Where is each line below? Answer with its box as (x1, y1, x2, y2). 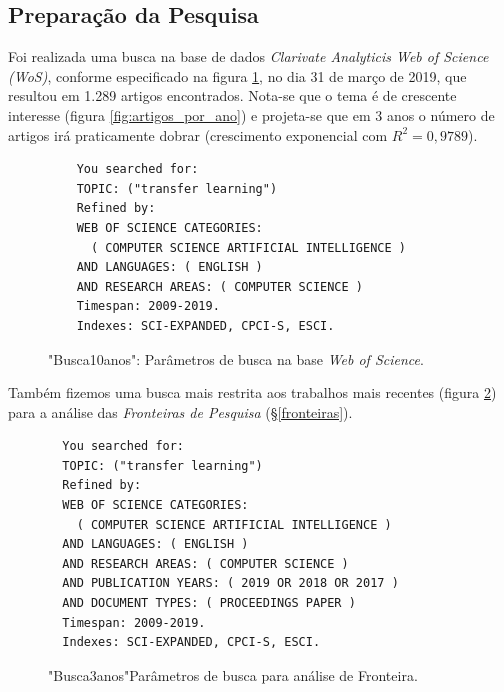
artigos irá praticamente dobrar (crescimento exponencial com (8, 124, 388, 145)
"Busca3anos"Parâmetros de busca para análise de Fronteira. (48, 664, 418, 685)
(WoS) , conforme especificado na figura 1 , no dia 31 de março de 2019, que (8, 65, 467, 86)
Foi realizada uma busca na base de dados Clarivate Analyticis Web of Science (8, 46, 489, 67)
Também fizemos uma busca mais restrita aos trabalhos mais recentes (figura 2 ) (8, 382, 497, 403)
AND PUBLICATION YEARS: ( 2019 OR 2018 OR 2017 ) (62, 576, 399, 591)
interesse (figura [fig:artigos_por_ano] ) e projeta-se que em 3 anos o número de (8, 104, 495, 125)
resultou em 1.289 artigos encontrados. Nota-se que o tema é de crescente (8, 85, 457, 106)
